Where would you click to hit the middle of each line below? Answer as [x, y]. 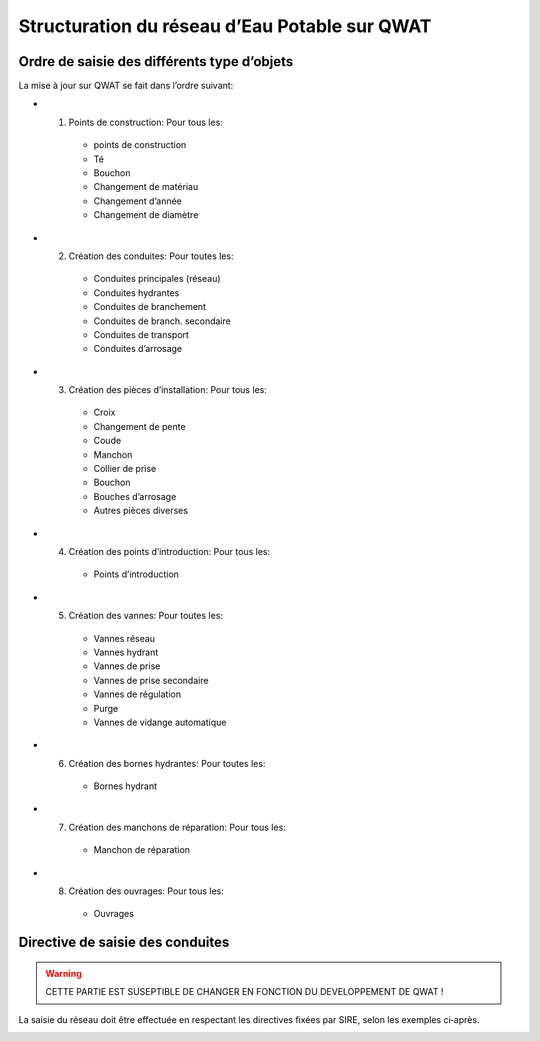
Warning [63, 973]
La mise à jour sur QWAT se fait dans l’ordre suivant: [126, 86]
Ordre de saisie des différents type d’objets [156, 61]
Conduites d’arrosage [138, 349]
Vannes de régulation [137, 694]
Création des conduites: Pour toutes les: [151, 256]
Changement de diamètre [146, 215]
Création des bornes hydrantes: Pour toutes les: [167, 763]
